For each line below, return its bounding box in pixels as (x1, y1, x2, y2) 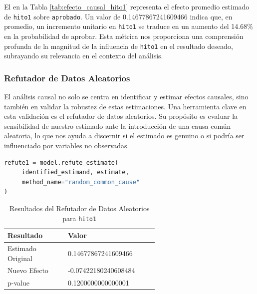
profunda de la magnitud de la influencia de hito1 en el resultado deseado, (4, 40, 233, 51)
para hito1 (62, 213, 97, 223)
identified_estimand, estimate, (21, 169, 129, 176)
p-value (7, 278, 29, 288)
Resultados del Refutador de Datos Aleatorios (9, 203, 150, 213)
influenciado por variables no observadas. (4, 140, 129, 150)
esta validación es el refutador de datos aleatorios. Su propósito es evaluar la (4, 111, 238, 121)
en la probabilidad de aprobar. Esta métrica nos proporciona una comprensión (4, 30, 244, 41)
